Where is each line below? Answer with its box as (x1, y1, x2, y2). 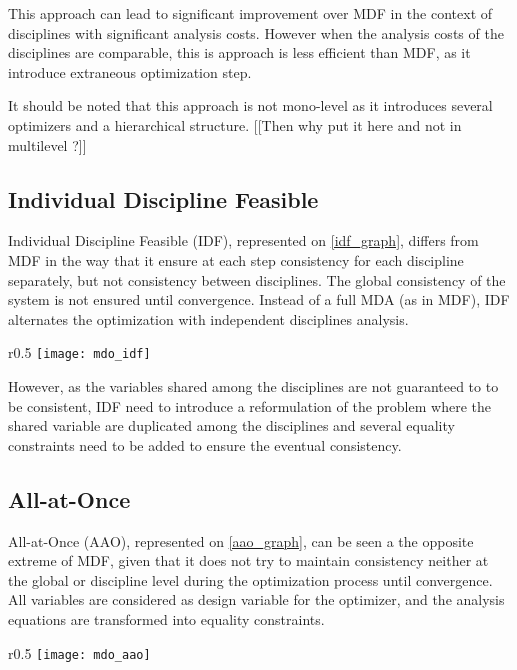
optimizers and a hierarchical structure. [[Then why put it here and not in (8, 114, 462, 135)
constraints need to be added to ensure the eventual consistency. (8, 434, 402, 455)
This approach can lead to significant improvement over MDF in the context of (8, 3, 493, 23)
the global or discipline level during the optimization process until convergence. (8, 569, 493, 590)
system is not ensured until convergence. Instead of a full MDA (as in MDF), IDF (8, 289, 510, 310)
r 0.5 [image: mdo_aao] (8, 642, 151, 663)
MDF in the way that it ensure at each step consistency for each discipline (8, 249, 464, 270)
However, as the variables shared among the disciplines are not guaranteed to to (8, 375, 499, 396)
